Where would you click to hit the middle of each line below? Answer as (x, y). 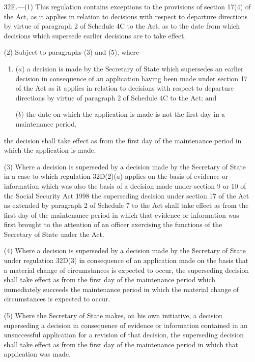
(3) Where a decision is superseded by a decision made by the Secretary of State (125, 166)
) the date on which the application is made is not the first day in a (123, 114)
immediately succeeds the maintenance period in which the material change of (122, 289)
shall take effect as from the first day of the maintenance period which (110, 280)
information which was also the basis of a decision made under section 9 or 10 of (125, 185)
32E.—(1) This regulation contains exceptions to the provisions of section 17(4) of (127, 6)
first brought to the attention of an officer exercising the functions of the (113, 224)
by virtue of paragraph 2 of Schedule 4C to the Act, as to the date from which (122, 26)
